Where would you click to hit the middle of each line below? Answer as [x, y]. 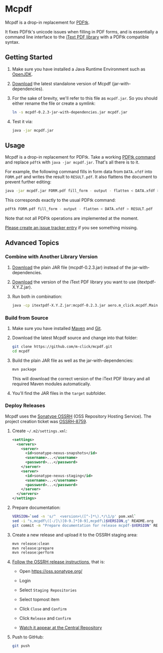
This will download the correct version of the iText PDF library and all [81, 378]
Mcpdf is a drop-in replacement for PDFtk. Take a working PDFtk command [80, 157]
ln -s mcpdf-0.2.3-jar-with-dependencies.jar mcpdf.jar [70, 112]
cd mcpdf [21, 351]
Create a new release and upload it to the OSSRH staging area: [75, 535]
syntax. [12, 42]
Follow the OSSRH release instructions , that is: [58, 562]
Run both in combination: [37, 296]
